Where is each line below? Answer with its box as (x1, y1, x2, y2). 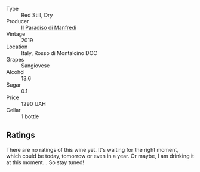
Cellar (6, 107, 21, 113)
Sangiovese (21, 62, 50, 69)
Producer (6, 18, 29, 24)
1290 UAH (21, 100, 46, 107)
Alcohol (6, 69, 25, 75)
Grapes (6, 56, 24, 63)
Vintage (6, 30, 26, 38)
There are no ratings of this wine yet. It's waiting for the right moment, (6, 146, 179, 153)
